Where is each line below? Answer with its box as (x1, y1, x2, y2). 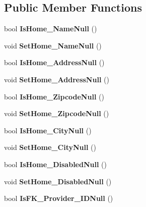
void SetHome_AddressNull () (4, 74, 109, 84)
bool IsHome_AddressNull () (4, 57, 105, 68)
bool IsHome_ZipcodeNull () (4, 91, 104, 101)
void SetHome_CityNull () (4, 142, 96, 152)
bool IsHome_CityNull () (4, 125, 92, 135)
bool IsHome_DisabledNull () (4, 159, 107, 169)
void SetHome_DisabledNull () (4, 176, 112, 186)
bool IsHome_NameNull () (4, 23, 97, 34)
